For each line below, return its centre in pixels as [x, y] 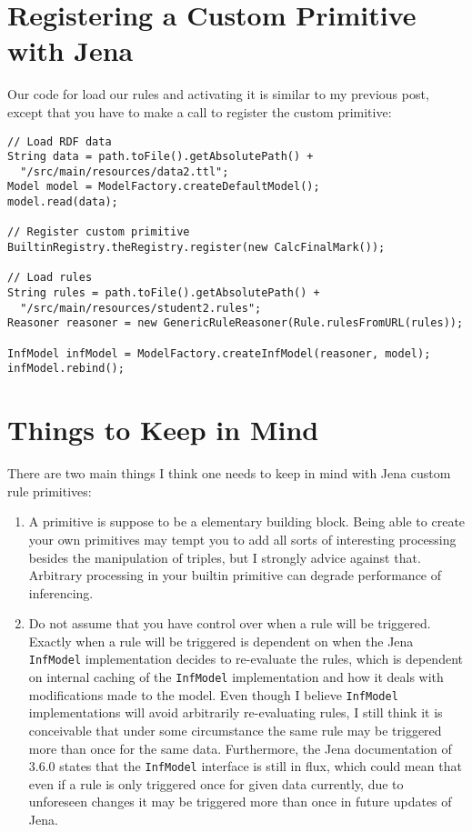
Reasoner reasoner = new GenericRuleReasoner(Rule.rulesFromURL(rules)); [236, 323]
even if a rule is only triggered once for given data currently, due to [216, 783]
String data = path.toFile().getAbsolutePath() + [161, 157]
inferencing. [61, 592]
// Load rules [50, 278]
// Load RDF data [60, 141]
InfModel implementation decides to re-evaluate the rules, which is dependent [246, 659]
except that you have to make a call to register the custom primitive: [200, 111]
